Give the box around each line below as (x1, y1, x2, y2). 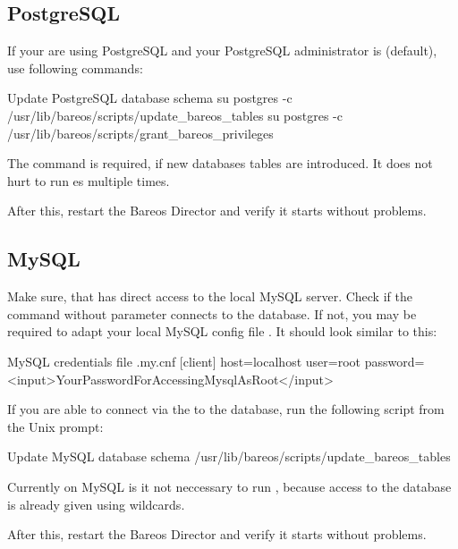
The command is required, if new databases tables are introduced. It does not (7, 154, 433, 173)
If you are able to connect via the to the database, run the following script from (7, 400, 445, 418)
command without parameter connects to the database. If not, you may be (7, 304, 417, 323)
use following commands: (7, 58, 143, 77)
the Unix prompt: (7, 417, 104, 435)
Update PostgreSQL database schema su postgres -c (7, 89, 293, 107)
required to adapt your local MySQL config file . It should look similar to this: (7, 322, 437, 341)
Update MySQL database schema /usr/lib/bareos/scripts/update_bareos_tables (7, 447, 451, 466)
